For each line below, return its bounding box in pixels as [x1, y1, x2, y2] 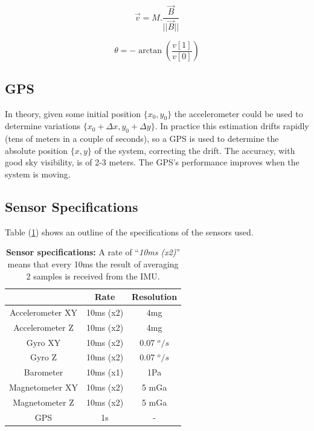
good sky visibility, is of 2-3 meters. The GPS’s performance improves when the [5, 156, 300, 168]
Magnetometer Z [13, 396, 74, 408]
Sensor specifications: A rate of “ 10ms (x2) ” [5, 246, 181, 258]
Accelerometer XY [9, 305, 78, 318]
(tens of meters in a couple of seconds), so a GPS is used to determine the [5, 132, 279, 145]
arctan [138, 46, 162, 56]
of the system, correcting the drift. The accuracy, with [94, 144, 295, 156]
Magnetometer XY [9, 381, 78, 394]
